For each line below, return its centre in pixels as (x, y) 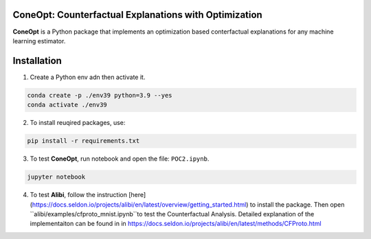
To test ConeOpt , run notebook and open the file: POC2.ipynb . (120, 159)
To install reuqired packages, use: (78, 123)
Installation (37, 61)
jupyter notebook (56, 177)
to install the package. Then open (297, 204)
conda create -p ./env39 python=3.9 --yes (100, 95)
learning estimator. (39, 41)
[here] (137, 195)
